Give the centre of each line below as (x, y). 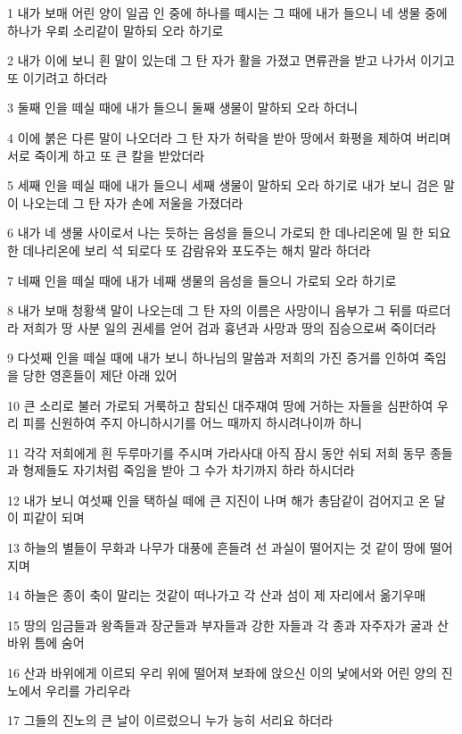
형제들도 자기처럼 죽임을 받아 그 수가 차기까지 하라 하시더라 (189, 470)
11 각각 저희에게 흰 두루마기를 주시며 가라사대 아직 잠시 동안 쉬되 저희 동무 (217, 452)
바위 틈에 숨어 (46, 642)
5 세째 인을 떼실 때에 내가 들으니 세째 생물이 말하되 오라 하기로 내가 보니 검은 (223, 185)
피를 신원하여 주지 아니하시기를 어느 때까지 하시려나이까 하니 (192, 423)
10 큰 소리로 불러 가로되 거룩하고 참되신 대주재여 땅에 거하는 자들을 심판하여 (220, 405)
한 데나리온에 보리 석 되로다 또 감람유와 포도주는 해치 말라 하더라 (189, 250)
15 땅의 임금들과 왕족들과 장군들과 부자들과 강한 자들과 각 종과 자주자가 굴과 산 (228, 625)
